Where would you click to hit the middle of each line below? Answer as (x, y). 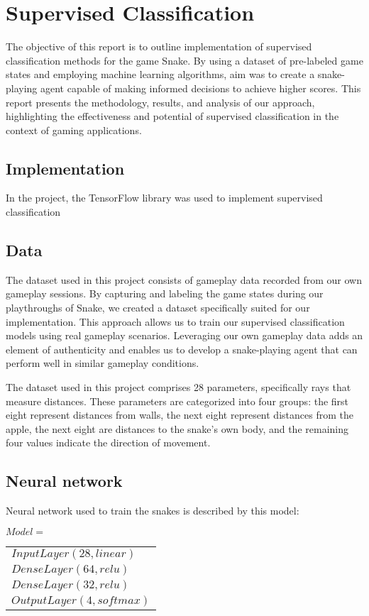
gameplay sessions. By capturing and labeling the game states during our (165, 293)
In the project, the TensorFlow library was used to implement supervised (164, 198)
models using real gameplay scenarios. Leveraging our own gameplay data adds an (184, 335)
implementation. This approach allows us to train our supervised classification (175, 321)
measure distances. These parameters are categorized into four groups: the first (177, 401)
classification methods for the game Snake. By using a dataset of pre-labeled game (184, 60)
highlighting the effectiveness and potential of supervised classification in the (172, 116)
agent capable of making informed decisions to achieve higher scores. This (201, 88)
